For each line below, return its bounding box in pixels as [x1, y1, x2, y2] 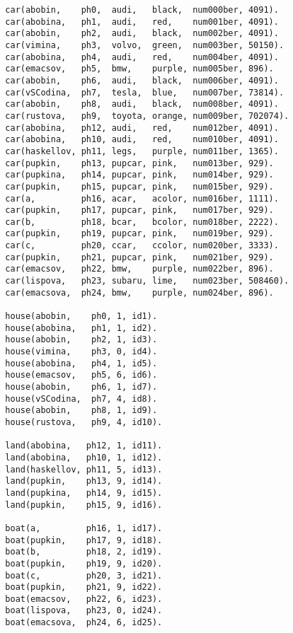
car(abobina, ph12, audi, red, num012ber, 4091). [5, 122, 279, 133]
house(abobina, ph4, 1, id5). [5, 358, 158, 368]
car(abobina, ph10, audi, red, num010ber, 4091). [5, 134, 279, 145]
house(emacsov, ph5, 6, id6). [5, 370, 158, 381]
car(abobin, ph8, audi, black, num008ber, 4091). [5, 99, 279, 110]
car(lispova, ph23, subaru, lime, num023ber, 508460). [5, 276, 289, 286]
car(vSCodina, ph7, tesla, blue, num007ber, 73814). [5, 87, 285, 98]
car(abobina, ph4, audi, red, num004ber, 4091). [5, 52, 279, 62]
